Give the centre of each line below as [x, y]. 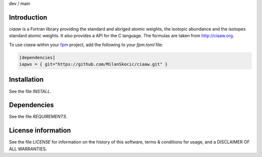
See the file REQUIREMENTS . [38, 117]
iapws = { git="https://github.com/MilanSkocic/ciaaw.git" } [93, 64]
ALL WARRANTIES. [28, 149]
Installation [26, 80]
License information [40, 131]
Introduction [28, 17]
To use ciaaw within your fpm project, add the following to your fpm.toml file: [86, 45]
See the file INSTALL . [30, 91]
